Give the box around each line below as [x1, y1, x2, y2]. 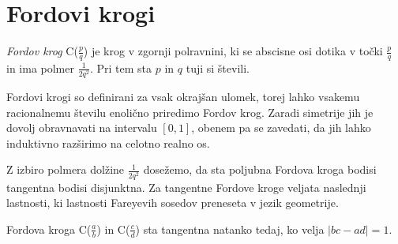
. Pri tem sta [89, 59, 152, 76]
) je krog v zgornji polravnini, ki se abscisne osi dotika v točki [83, 43, 383, 59]
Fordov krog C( [6, 43, 78, 59]
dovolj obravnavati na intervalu [6, 119, 157, 136]
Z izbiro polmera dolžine [6, 161, 125, 178]
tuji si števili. [186, 59, 250, 76]
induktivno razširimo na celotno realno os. [6, 134, 210, 151]
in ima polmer [6, 59, 74, 76]
